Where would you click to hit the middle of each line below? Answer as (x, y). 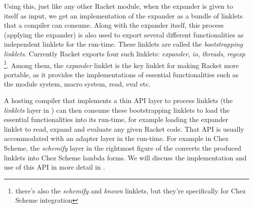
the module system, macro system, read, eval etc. (77, 84)
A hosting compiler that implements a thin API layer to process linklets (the (118, 100)
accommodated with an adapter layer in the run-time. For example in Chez (116, 138)
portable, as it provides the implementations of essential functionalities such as (121, 74)
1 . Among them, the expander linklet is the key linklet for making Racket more (121, 64)
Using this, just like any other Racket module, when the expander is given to (118, 6)
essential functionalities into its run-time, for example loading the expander (116, 119)
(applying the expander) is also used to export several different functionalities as (124, 34)
